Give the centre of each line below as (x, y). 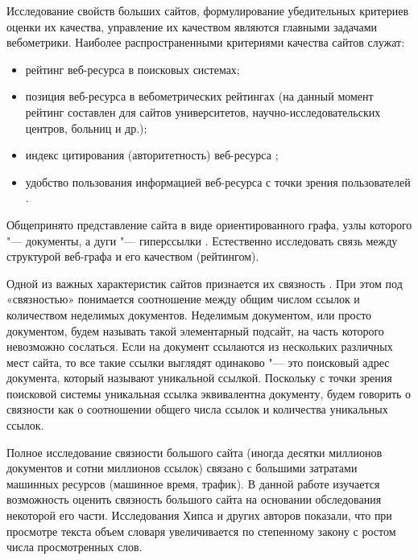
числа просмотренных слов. (74, 547)
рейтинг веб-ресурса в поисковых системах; (132, 69)
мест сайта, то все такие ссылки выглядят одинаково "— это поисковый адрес (198, 362)
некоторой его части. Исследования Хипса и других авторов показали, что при (199, 515)
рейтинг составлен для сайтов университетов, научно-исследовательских (203, 111)
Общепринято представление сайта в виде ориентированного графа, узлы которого (209, 224)
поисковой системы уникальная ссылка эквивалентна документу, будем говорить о (209, 393)
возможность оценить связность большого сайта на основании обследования (194, 499)
